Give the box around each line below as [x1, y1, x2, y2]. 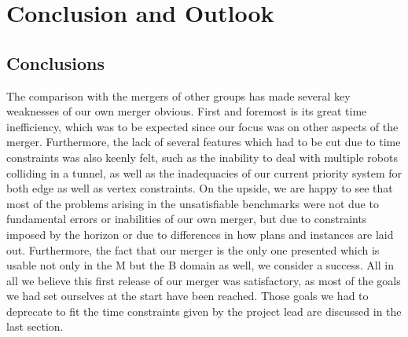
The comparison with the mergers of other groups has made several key [6, 87, 351, 104]
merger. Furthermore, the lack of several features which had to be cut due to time [6, 134, 401, 150]
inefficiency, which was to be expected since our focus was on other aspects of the [6, 118, 399, 134]
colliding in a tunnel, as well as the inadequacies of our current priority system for [6, 164, 402, 181]
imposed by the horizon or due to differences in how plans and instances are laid [6, 225, 394, 242]
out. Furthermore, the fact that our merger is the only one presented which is [6, 241, 380, 258]
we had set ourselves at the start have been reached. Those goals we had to [6, 288, 369, 304]
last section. [6, 318, 64, 335]
